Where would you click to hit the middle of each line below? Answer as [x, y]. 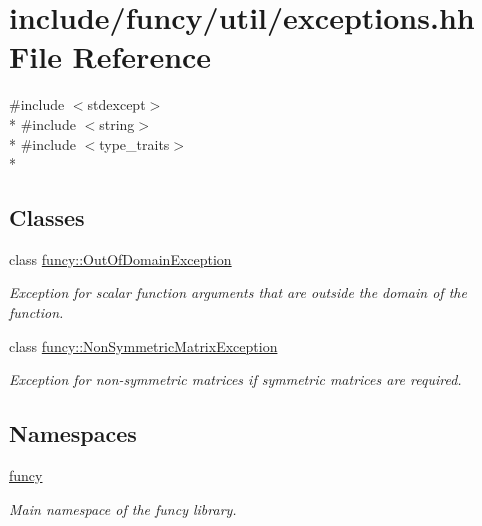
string [117, 123]
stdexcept [116, 104]
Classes [47, 217]
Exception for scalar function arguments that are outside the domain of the [238, 292]
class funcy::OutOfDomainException [120, 258]
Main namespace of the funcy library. [123, 508]
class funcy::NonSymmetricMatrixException [143, 345]
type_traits [134, 143]
